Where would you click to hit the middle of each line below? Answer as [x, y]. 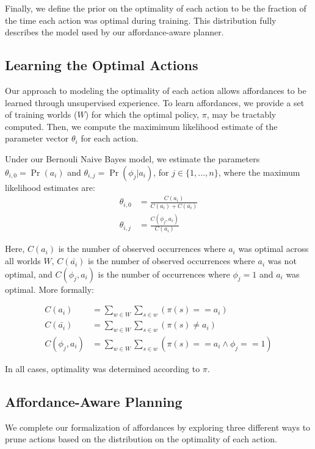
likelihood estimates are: [50, 187]
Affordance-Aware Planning [94, 401]
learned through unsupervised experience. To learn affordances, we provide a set [155, 102]
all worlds [23, 261]
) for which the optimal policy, [142, 114]
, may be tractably [241, 114]
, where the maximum [259, 172]
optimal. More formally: [49, 289]
